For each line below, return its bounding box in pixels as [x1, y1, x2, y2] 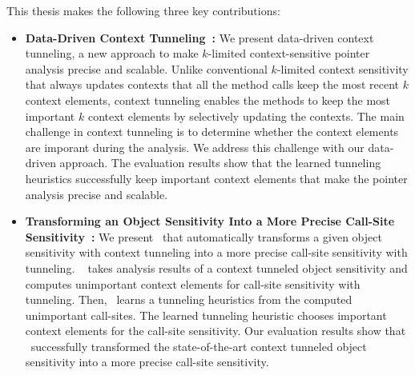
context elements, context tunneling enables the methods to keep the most [25, 91, 391, 108]
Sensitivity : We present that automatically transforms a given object [25, 228, 382, 245]
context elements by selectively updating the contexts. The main [87, 107, 405, 124]
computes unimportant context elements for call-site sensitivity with [25, 275, 361, 292]
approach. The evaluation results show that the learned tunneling [59, 154, 381, 171]
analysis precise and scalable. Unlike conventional [25, 60, 268, 77]
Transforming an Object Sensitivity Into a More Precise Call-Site [25, 213, 395, 229]
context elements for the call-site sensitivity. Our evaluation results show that [25, 322, 406, 339]
